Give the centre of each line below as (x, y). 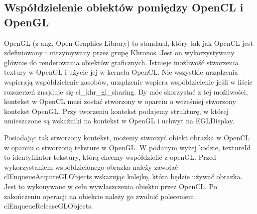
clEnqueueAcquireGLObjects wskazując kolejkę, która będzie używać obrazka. (123, 176)
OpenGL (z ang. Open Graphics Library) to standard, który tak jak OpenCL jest (128, 43)
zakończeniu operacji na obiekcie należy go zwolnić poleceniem (99, 196)
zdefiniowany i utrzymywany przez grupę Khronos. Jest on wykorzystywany (119, 53)
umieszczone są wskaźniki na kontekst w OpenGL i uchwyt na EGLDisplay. (119, 121)
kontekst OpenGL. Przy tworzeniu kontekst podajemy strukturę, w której (116, 111)
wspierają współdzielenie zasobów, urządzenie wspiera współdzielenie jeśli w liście (128, 81)
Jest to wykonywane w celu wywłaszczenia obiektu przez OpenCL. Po (111, 186)
